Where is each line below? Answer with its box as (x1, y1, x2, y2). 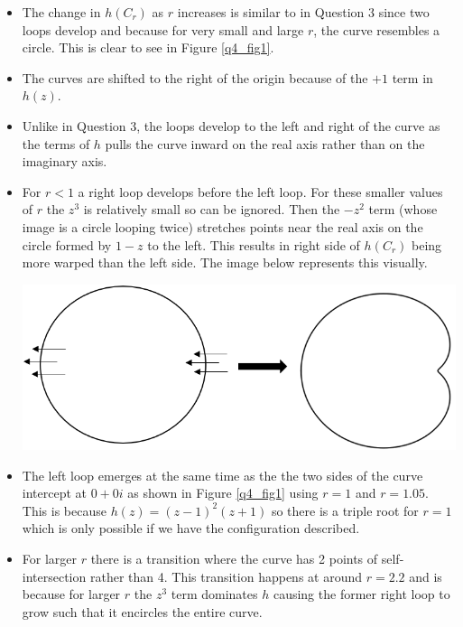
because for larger (22, 585, 121, 604)
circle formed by (22, 235, 112, 254)
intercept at (22, 483, 88, 502)
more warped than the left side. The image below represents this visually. (22, 253, 428, 272)
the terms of (22, 134, 90, 153)
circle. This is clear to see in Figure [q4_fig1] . (22, 38, 274, 57)
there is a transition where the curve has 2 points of (90, 549, 378, 567)
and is (409, 566, 442, 585)
